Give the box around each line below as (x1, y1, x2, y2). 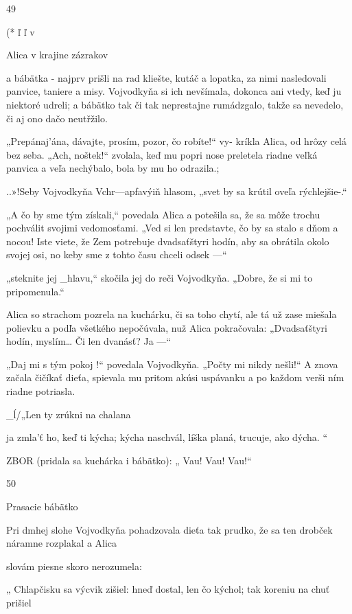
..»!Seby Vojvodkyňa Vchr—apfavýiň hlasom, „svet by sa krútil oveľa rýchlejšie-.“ (6, 183, 347, 198)
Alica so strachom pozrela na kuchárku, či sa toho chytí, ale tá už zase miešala (6, 307, 337, 321)
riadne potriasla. (6, 384, 75, 398)
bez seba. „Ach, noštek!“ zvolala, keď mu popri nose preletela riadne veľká (6, 147, 318, 161)
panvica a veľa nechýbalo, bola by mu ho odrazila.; (6, 161, 220, 175)
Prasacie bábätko (6, 499, 78, 514)
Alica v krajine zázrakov (6, 47, 108, 62)
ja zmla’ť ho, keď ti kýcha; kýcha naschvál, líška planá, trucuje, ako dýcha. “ (6, 430, 328, 444)
